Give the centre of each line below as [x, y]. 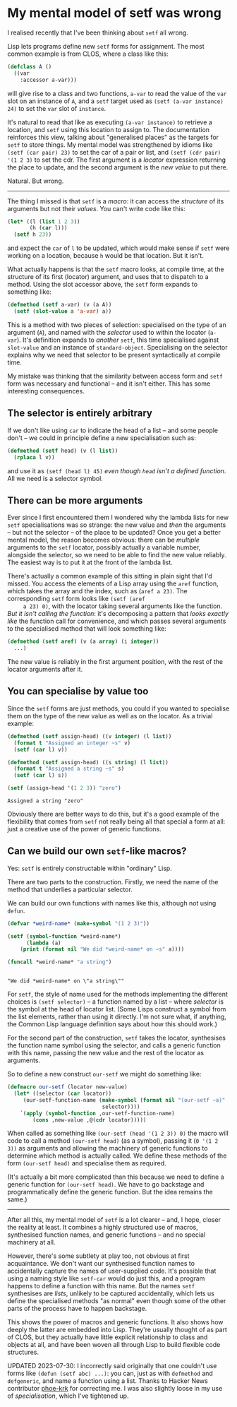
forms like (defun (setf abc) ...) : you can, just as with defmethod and [110, 1373]
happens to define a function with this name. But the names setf [101, 1286]
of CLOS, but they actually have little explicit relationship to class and [108, 1337]
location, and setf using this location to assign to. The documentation [109, 129]
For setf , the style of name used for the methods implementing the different [117, 995]
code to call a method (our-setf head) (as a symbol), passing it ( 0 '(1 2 [113, 1141]
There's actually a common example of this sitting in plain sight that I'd [110, 576]
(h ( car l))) [49, 228]
